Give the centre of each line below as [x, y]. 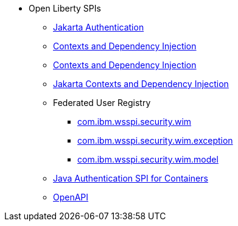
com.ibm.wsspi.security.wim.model [148, 159]
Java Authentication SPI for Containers [131, 178]
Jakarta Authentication [99, 27]
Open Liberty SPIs [65, 8]
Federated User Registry [102, 103]
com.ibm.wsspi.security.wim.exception [155, 140]
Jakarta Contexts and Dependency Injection [141, 84]
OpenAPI [71, 197]
